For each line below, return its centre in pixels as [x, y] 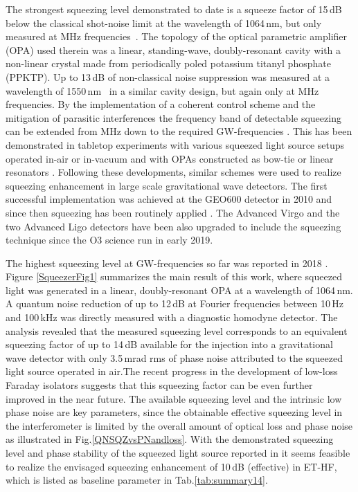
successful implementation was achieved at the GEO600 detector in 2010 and [169, 199]
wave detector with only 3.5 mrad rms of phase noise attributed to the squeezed [174, 357]
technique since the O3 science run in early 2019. [109, 240]
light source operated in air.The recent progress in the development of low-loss [172, 371]
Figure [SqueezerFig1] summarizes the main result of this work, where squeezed [174, 276]
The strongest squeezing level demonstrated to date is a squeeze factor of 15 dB [174, 9]
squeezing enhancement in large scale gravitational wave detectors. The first [167, 185]
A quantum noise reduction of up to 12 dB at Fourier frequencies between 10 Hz [174, 303]
